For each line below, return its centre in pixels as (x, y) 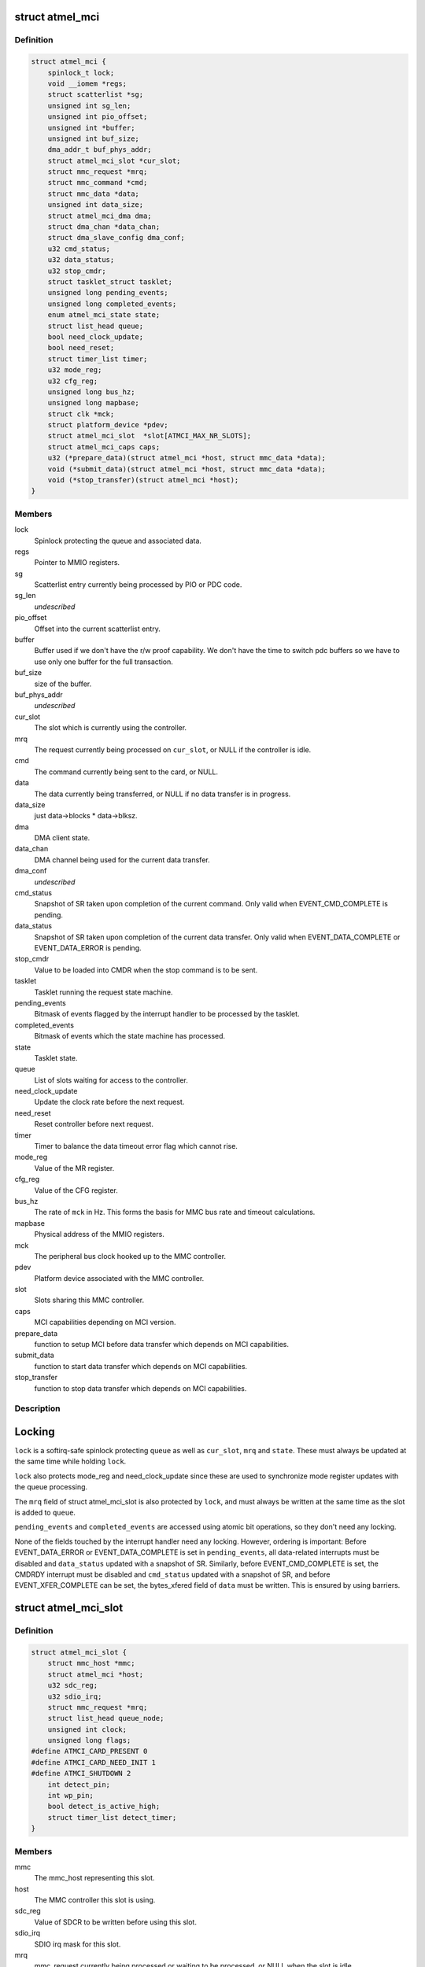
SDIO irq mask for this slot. (78, 1944)
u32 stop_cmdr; (77, 271)
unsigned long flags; (89, 1740)
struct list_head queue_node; (106, 1718)
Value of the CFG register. (76, 1190)
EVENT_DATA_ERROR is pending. (88, 947)
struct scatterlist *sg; (96, 95)
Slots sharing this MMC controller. (89, 1300)
